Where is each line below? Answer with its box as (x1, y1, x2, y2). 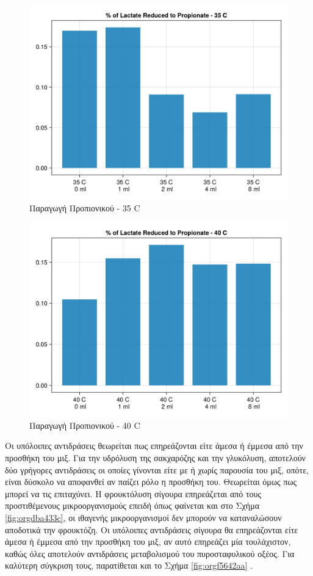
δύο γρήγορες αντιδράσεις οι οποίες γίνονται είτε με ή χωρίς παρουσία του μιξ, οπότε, (5, 463, 309, 476)
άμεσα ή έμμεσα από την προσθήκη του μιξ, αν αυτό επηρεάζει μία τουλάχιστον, (5, 535, 291, 548)
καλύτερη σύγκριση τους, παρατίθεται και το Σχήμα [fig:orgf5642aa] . (5, 559, 253, 572)
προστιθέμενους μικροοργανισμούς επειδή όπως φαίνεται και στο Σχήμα (5, 499, 259, 512)
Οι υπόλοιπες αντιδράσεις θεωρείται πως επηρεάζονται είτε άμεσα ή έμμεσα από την (5, 439, 303, 452)
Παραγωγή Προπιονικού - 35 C (29, 201, 140, 214)
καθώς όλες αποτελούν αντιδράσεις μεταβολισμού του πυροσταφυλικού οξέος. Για (5, 547, 295, 560)
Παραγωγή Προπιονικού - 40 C (29, 418, 140, 431)
